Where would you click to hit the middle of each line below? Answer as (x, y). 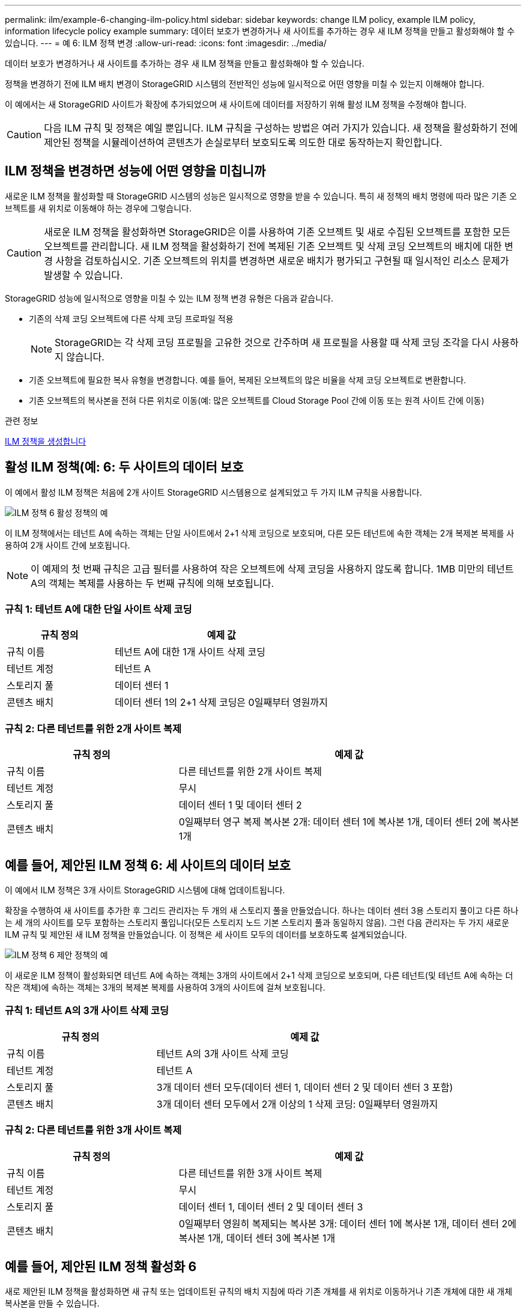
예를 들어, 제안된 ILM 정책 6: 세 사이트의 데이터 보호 (148, 865)
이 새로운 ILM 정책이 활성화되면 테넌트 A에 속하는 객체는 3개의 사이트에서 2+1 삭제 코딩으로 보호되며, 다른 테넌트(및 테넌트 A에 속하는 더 (259, 976)
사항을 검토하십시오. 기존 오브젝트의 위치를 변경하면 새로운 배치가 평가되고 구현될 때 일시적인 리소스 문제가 (282, 260)
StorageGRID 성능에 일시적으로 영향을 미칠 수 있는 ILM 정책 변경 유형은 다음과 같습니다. (169, 298)
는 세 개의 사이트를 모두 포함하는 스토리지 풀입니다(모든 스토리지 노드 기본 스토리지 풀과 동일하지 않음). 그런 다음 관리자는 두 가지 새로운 (257, 923)
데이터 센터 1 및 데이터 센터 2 (240, 805)
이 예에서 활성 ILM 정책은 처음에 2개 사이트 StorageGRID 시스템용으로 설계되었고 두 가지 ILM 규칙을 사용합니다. (213, 492)
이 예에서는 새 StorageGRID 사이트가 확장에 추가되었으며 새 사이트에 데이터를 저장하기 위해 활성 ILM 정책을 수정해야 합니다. (236, 104)
